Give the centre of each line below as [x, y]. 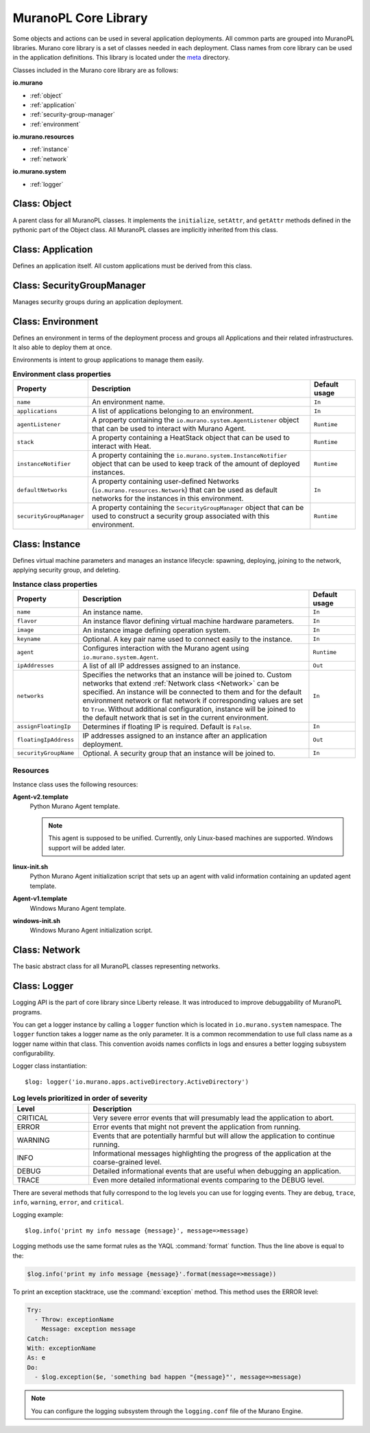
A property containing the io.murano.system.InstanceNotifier [189, 455]
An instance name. [113, 612]
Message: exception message [89, 1329]
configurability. [34, 1053]
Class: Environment [56, 322]
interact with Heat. [121, 446]
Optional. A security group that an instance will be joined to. [179, 753]
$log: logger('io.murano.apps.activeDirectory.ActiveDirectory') [137, 1082]
